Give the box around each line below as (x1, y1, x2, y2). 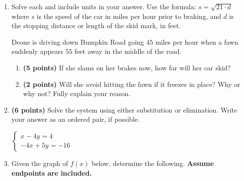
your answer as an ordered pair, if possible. (11, 114, 140, 124)
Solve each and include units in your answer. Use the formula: (11, 1, 196, 11)
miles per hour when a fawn (155, 36, 239, 47)
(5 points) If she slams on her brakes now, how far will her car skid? (23, 62, 231, 72)
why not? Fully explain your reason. (23, 88, 131, 99)
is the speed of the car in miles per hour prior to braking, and (37, 11, 222, 21)
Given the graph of (11, 158, 68, 168)
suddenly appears (11, 46, 63, 56)
